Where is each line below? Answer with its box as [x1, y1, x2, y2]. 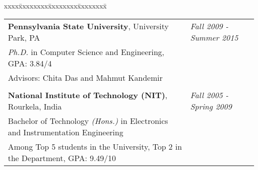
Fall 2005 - [190, 89, 229, 101]
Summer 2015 [190, 31, 238, 43]
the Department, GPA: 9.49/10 [8, 152, 116, 164]
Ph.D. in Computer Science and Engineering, [8, 46, 165, 57]
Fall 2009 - [190, 20, 229, 32]
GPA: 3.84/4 [8, 57, 52, 69]
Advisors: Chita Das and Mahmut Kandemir [8, 71, 163, 83]
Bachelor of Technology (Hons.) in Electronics [8, 114, 168, 126]
